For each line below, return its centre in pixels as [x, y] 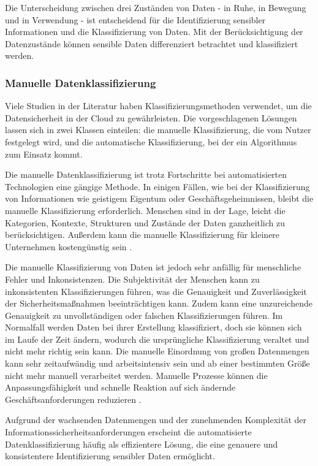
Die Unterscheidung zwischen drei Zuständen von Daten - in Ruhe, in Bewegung [156, 7]
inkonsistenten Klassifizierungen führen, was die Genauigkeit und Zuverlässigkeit [156, 291]
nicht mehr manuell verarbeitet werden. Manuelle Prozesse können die [136, 375]
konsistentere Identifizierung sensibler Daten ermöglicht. [110, 456]
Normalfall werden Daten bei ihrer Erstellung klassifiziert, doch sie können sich [153, 327]
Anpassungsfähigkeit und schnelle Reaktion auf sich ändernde [120, 387]
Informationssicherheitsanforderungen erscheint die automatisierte [128, 432]
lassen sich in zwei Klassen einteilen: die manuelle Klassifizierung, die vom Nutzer [158, 130]
